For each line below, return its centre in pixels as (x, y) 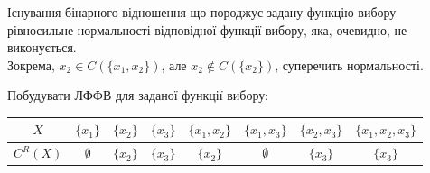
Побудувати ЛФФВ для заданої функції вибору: (138, 95)
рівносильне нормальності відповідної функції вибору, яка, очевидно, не (207, 29)
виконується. (42, 47)
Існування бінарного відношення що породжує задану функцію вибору (202, 12)
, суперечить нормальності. (349, 64)
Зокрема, (31, 64)
